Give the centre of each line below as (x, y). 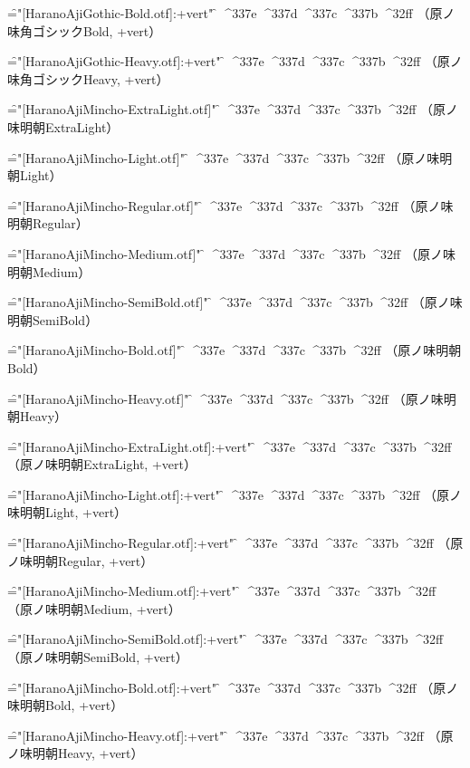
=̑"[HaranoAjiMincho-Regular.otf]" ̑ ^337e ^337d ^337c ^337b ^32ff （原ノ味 (230, 205)
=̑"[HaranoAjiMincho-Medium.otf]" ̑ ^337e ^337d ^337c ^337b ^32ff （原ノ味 (231, 253)
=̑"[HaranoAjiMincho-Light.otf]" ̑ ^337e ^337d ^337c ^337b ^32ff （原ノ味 (224, 157)
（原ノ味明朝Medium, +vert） (94, 608)
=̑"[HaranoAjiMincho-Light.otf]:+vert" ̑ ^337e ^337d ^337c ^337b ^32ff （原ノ (235, 494)
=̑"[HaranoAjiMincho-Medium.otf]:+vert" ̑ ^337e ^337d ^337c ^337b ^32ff (222, 591)
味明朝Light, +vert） (67, 512)
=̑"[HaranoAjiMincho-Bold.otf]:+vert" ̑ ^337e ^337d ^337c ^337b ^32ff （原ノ (233, 687)
